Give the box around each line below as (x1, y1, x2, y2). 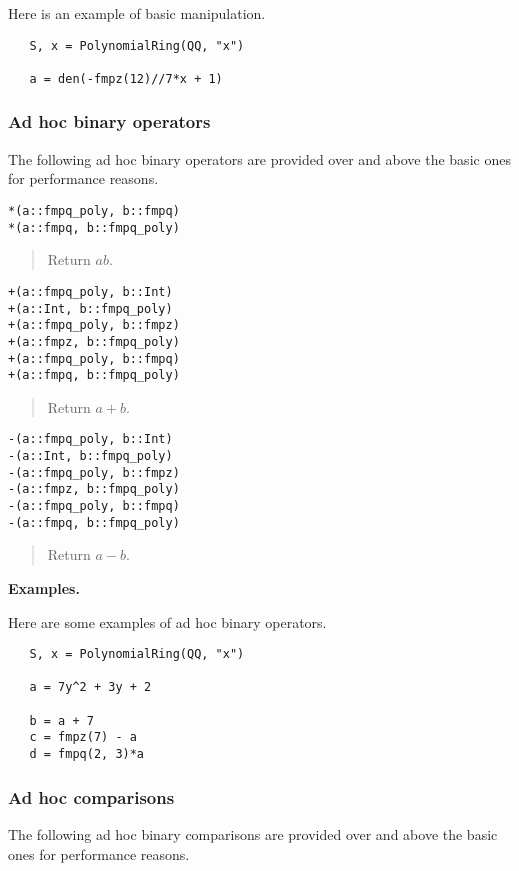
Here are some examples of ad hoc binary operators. (8, 611, 327, 632)
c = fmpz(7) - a (29, 730, 137, 745)
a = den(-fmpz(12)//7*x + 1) (29, 71, 223, 86)
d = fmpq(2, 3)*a (29, 747, 145, 762)
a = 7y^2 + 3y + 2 (29, 680, 152, 695)
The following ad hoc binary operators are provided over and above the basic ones (8, 148, 511, 169)
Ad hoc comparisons (8, 784, 175, 809)
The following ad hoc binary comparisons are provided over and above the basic (8, 823, 498, 844)
